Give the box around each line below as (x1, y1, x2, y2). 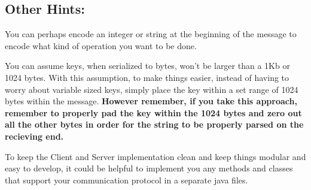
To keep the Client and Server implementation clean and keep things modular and (5, 150, 306, 162)
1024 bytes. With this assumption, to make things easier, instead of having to (5, 71, 289, 83)
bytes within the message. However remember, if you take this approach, (5, 95, 297, 107)
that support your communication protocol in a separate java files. (5, 173, 248, 186)
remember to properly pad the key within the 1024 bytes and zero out (5, 106, 302, 119)
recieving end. (5, 129, 64, 142)
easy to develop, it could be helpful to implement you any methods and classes (5, 162, 293, 174)
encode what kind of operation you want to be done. (5, 39, 197, 52)
